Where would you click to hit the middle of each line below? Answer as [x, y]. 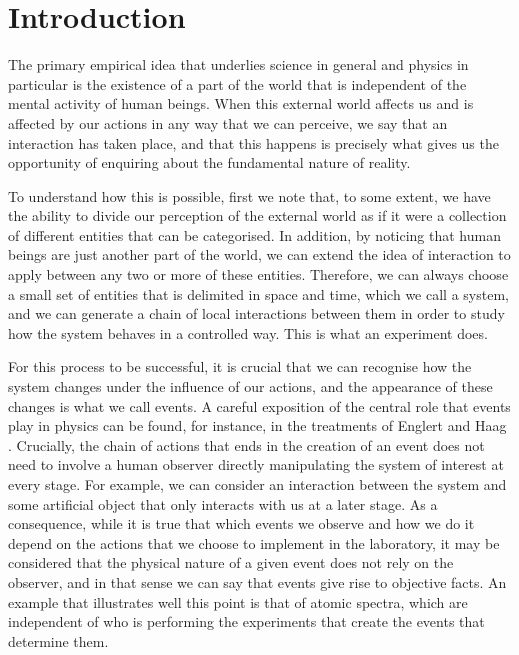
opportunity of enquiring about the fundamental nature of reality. [209, 162]
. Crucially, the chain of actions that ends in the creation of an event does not [246, 444]
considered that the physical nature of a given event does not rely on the [231, 562]
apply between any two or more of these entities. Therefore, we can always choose [258, 274]
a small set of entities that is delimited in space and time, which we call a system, [258, 293]
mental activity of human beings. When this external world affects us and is [241, 103]
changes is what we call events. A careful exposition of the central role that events [259, 405]
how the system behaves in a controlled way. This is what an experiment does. [248, 332]
